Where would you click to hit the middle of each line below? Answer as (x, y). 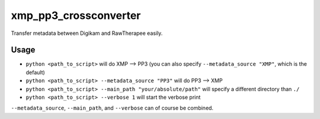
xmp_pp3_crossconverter (76, 15)
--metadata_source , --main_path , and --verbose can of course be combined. (112, 108)
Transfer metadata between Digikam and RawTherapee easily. (87, 33)
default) (36, 72)
